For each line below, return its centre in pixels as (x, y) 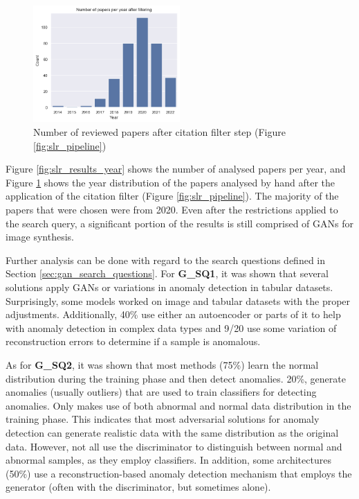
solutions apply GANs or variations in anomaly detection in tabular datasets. (169, 287)
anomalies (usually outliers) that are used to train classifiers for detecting (161, 392)
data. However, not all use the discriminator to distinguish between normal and (174, 446)
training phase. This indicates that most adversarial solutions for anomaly (163, 419)
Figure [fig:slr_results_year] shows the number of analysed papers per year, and (176, 169)
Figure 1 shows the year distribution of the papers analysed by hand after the (171, 182)
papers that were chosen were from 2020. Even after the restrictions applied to (172, 210)
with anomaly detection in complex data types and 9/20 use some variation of (171, 327)
